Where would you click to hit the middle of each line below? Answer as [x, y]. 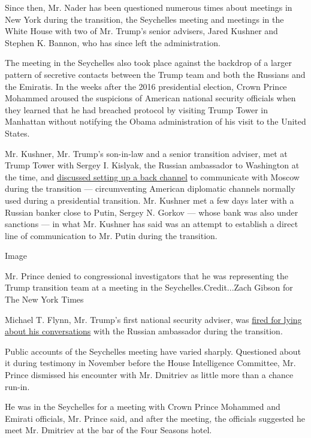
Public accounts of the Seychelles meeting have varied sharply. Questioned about [153, 351]
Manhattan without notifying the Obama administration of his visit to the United [155, 121]
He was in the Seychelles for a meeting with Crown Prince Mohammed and [143, 407]
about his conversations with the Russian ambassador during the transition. [144, 331]
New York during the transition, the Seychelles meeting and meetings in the [144, 19]
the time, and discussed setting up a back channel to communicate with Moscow [152, 176]
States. [17, 133]
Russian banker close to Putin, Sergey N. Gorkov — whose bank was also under [152, 212]
